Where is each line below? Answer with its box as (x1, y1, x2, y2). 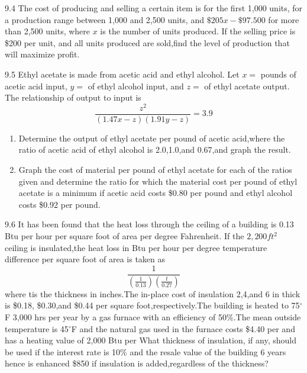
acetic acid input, (5, 79, 67, 92)
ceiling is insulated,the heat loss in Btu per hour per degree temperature (5, 241, 267, 253)
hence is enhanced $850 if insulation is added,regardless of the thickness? (5, 357, 269, 369)
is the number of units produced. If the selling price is (100, 25, 296, 37)
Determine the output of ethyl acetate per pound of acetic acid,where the (18, 131, 285, 144)
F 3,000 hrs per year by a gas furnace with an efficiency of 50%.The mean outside (5, 310, 301, 323)
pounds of (260, 67, 296, 80)
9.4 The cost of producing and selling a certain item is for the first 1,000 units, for (5, 2, 303, 14)
